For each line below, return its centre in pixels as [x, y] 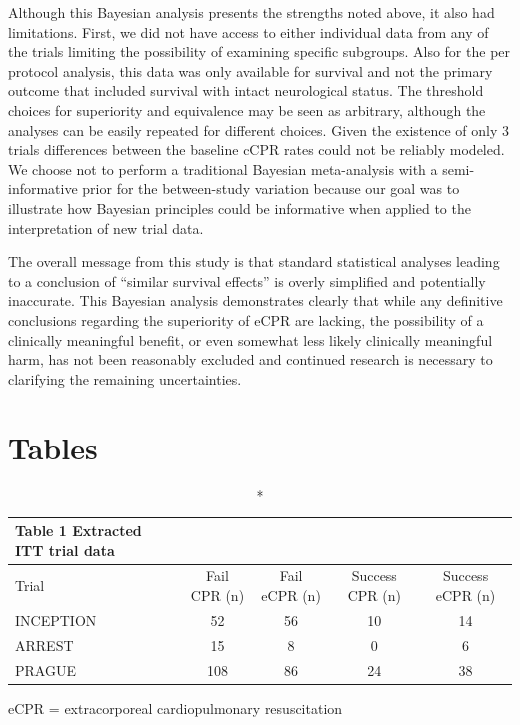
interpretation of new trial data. [106, 227]
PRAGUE [45, 669]
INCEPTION [56, 619]
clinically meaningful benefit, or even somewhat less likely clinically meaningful [250, 339]
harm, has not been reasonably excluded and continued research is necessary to [250, 359]
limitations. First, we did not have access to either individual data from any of [248, 31]
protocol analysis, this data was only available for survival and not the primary [250, 70]
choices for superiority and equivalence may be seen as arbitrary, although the [247, 109]
